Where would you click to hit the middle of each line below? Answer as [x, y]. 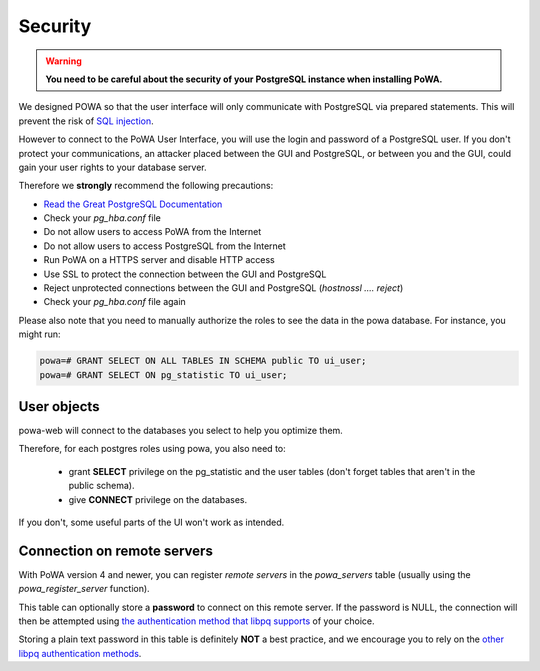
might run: [39, 334]
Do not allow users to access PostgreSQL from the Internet [165, 246]
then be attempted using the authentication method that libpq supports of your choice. [196, 621]
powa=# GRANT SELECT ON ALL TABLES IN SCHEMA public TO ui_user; [203, 361]
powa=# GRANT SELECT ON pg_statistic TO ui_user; [163, 374]
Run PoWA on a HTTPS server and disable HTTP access [159, 260]
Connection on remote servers [116, 550]
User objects [59, 406]
